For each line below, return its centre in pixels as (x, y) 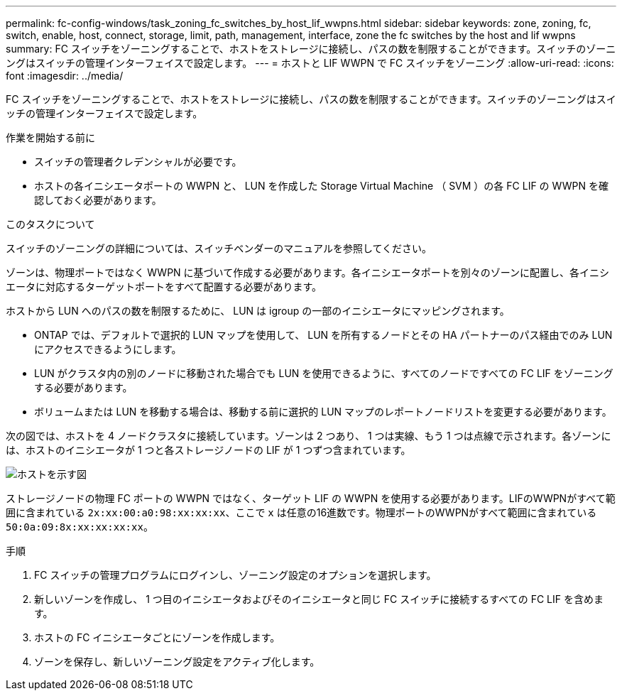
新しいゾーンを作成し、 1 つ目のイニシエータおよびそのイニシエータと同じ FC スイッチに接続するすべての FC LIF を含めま (319, 599)
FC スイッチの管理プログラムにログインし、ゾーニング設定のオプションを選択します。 (235, 575)
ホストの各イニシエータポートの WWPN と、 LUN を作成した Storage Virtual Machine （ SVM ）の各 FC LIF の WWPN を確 (321, 186)
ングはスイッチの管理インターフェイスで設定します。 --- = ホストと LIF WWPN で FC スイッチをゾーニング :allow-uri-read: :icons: (310, 63)
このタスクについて (50, 224)
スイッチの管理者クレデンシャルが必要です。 (138, 162)
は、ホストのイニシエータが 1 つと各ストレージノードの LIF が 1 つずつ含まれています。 (208, 450)
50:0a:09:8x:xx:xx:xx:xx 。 (80, 527)
